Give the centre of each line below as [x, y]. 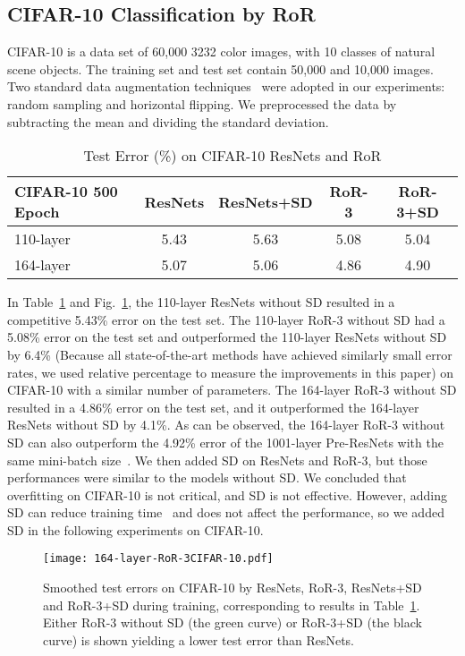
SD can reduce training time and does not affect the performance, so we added [226, 512]
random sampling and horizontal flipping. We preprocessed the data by [202, 103]
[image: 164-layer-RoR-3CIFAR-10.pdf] [158, 559]
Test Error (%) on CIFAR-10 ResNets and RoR [232, 156]
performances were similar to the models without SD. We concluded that [207, 477]
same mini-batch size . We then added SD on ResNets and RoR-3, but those [217, 460]
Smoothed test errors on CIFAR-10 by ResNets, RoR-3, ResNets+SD [232, 588]
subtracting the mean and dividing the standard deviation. [168, 121]
